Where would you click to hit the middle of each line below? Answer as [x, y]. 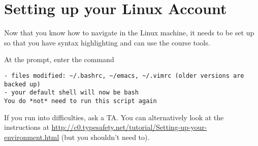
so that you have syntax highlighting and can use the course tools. [107, 42]
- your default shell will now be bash [71, 93]
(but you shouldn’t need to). [105, 137]
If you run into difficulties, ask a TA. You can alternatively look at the [114, 117]
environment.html [32, 137]
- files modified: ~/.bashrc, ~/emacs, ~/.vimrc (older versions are [124, 76]
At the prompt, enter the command [59, 59]
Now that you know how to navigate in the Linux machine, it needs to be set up [129, 33]
